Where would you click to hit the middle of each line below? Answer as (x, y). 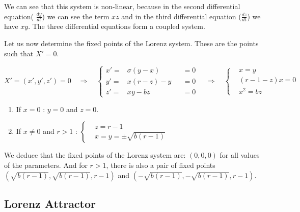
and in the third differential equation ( (181, 16)
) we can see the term (76, 16)
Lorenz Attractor (50, 203)
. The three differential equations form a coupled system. (117, 26)
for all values (240, 155)
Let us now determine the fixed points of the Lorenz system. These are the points (131, 43)
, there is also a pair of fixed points (161, 165)
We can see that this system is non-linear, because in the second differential (122, 6)
